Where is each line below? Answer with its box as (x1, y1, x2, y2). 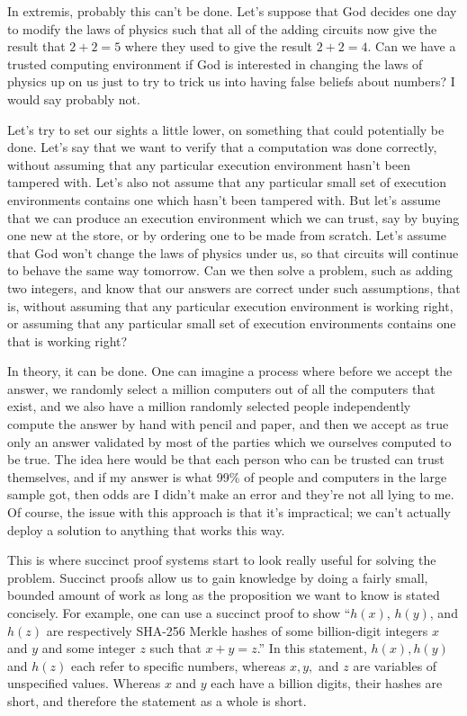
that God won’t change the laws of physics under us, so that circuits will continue (7, 243, 459, 262)
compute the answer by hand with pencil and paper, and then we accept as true (7, 415, 449, 434)
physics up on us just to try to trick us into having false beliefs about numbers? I (7, 72, 455, 91)
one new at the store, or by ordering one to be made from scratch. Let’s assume (7, 226, 447, 245)
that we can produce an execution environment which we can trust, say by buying (7, 208, 460, 227)
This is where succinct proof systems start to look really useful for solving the (7, 550, 436, 569)
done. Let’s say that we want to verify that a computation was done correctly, (7, 138, 437, 157)
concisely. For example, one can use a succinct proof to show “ (7, 604, 351, 622)
